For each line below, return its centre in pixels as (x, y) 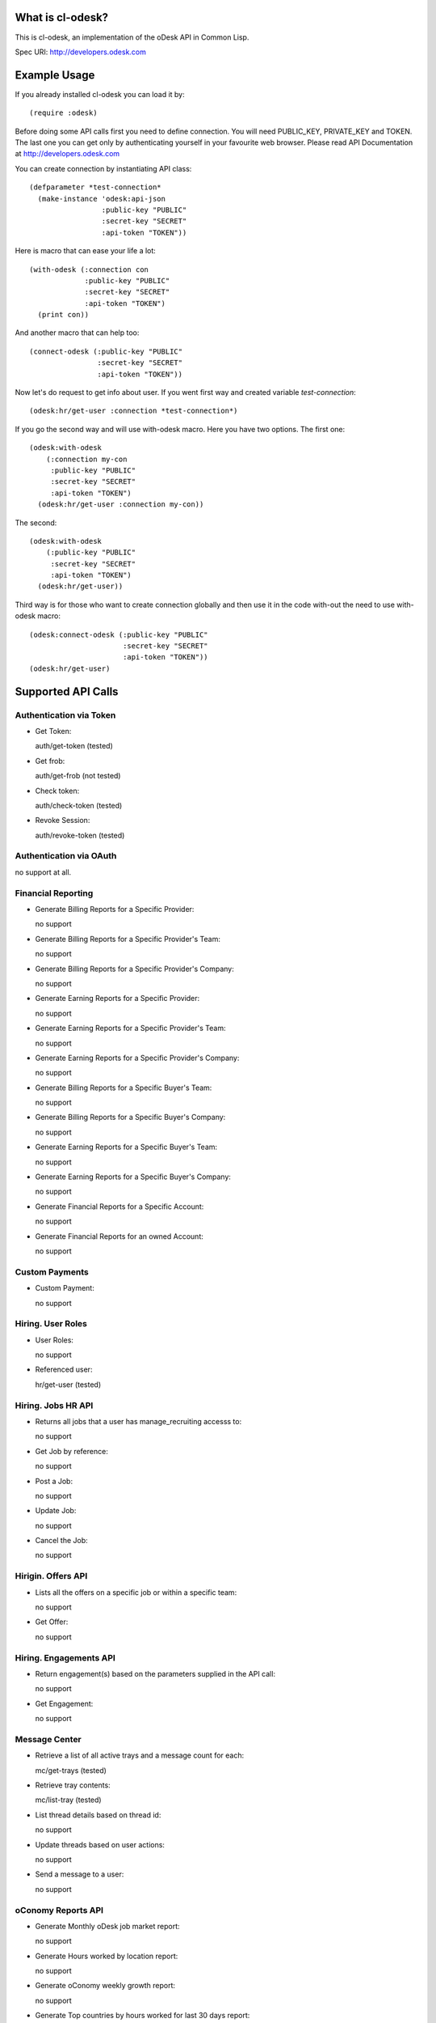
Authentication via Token (65, 715)
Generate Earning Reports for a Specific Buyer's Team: (126, 1147)
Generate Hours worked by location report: (107, 1956)
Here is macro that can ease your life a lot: (86, 251)
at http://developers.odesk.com (67, 154)
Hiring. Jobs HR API (54, 1406)
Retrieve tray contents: (73, 1785)
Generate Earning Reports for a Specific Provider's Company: (137, 1058)
